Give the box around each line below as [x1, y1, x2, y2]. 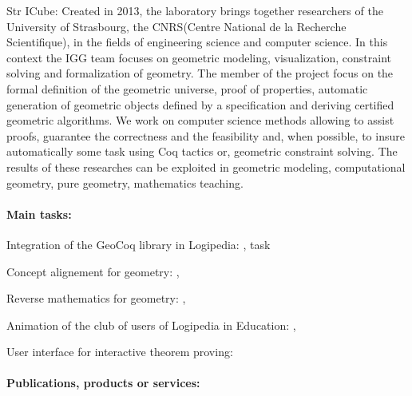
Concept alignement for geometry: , [6, 263, 180, 279]
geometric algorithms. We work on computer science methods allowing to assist [6, 112, 394, 129]
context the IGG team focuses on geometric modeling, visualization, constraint [6, 49, 392, 65]
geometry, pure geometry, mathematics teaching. [6, 174, 244, 191]
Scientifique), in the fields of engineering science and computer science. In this [6, 34, 388, 50]
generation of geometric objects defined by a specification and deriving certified [6, 96, 394, 113]
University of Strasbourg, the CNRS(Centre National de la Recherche [6, 18, 347, 34]
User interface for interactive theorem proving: [6, 343, 233, 360]
